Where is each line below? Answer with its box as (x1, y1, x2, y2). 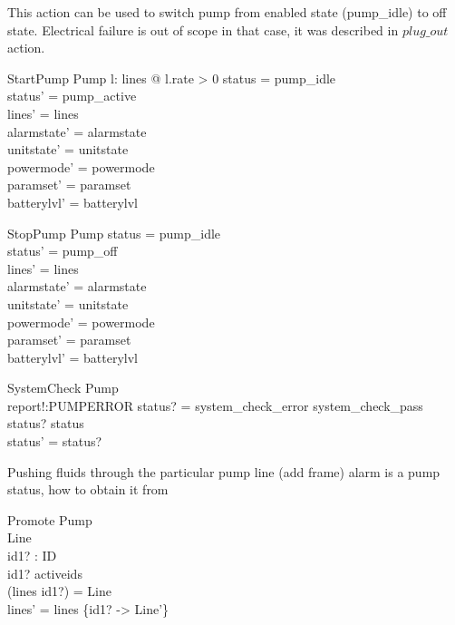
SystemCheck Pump (7, 378, 119, 397)
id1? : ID (7, 546, 57, 565)
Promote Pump (7, 510, 92, 529)
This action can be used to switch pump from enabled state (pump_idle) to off (7, 3, 447, 21)
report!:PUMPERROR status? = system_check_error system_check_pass (7, 396, 423, 415)
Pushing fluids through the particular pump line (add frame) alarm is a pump (7, 462, 440, 481)
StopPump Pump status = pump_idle (7, 223, 221, 242)
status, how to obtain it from (7, 480, 169, 499)
